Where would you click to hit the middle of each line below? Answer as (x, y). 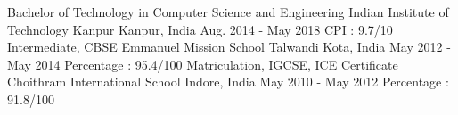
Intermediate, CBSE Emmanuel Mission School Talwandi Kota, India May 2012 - (229, 47)
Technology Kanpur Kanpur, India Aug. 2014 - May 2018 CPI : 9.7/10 (200, 29)
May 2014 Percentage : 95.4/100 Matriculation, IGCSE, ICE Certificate (203, 64)
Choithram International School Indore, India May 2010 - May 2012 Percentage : (228, 82)
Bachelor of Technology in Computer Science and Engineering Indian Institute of (228, 12)
